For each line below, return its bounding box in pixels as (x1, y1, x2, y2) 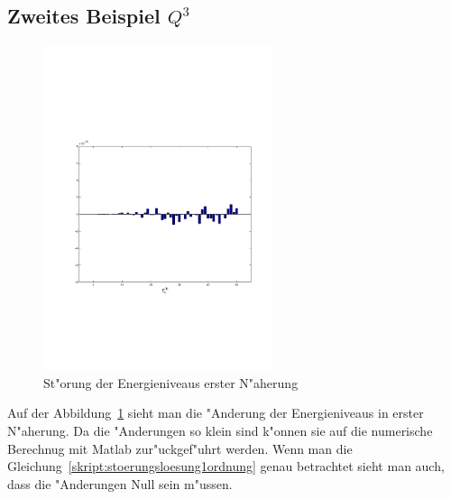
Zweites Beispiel (7, 2, 161, 30)
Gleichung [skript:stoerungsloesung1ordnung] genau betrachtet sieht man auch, (7, 457, 445, 476)
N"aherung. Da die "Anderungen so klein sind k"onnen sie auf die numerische (7, 420, 433, 439)
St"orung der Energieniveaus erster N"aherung (43, 373, 299, 392)
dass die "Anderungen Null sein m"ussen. (7, 474, 233, 493)
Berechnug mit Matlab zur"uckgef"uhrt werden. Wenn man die (7, 439, 353, 457)
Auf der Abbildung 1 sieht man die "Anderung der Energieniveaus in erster (7, 403, 424, 422)
